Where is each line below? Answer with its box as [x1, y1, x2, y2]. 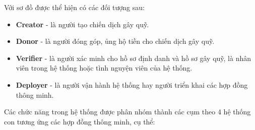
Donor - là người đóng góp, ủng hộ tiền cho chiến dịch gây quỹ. [16, 36, 215, 46]
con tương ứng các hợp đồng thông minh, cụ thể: [4, 116, 155, 126]
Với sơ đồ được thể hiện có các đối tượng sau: [4, 2, 145, 12]
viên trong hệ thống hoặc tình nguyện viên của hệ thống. [16, 62, 193, 73]
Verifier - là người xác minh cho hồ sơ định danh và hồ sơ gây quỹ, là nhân [16, 52, 251, 63]
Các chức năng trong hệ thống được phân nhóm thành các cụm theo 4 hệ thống [4, 106, 251, 117]
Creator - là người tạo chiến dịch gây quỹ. [16, 19, 149, 29]
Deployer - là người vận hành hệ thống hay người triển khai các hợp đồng [16, 79, 248, 90]
